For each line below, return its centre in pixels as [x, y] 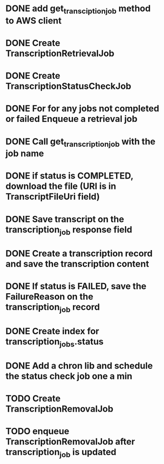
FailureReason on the [49, 297]
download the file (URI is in [61, 186]
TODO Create [33, 399]
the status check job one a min [69, 376]
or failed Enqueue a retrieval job [71, 119]
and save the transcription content [77, 264]
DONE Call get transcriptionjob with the [81, 142]
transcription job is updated [61, 453]
